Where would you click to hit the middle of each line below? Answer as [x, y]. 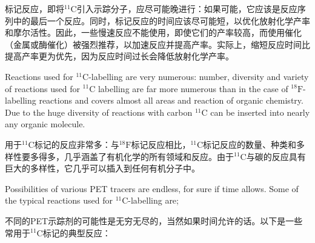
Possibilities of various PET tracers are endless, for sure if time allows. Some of [152, 188]
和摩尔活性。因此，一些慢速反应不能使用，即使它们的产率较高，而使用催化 [153, 32]
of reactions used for [42, 88]
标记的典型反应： [77, 232]
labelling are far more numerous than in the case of [193, 88]
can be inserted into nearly [260, 112]
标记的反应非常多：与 [77, 144]
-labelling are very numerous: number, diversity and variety [199, 76]
